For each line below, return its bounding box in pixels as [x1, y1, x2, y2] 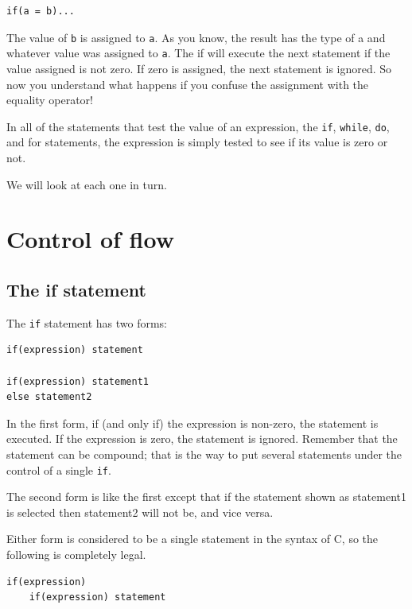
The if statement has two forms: [6, 314, 168, 331]
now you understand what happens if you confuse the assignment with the [6, 76, 369, 92]
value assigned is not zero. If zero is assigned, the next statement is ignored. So [6, 60, 392, 76]
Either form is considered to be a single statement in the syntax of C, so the [6, 530, 379, 547]
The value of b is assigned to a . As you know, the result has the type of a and [6, 29, 386, 45]
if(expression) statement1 [6, 375, 149, 387]
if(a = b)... [6, 6, 75, 17]
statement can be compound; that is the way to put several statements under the [6, 445, 402, 462]
